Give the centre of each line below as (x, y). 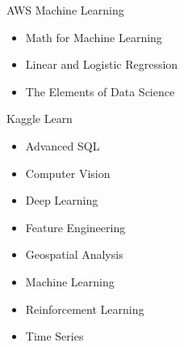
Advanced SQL (63, 145)
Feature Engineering (75, 227)
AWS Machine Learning (65, 10)
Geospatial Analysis (74, 254)
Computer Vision (68, 173)
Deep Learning (62, 200)
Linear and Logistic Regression (102, 64)
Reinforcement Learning (85, 309)
